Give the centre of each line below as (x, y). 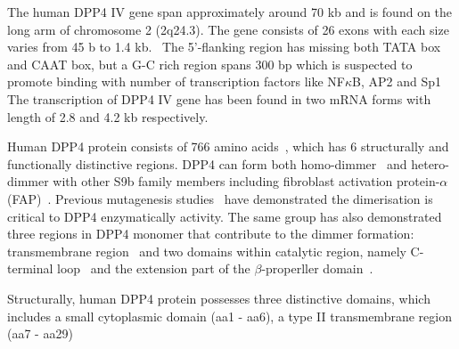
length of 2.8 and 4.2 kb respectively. (108, 116)
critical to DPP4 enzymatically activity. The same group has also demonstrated (225, 216)
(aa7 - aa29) (40, 333)
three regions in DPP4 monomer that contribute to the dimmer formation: (211, 234)
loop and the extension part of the (154, 268)
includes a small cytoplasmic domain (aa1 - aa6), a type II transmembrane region (229, 316)
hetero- (430, 163)
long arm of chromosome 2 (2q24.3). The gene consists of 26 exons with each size (228, 29)
